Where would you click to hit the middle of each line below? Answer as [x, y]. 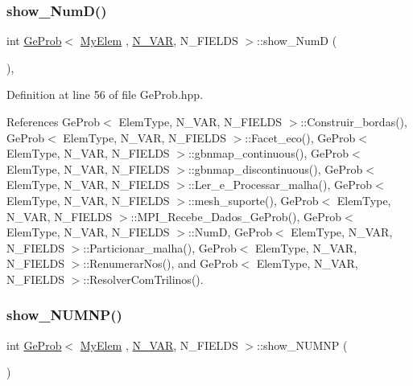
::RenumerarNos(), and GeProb [161, 263]
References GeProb [54, 121]
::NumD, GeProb [230, 232]
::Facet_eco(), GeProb [300, 137]
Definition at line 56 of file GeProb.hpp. [105, 94]
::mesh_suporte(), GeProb [253, 200]
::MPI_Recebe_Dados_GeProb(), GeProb [236, 216]
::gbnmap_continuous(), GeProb [268, 153]
